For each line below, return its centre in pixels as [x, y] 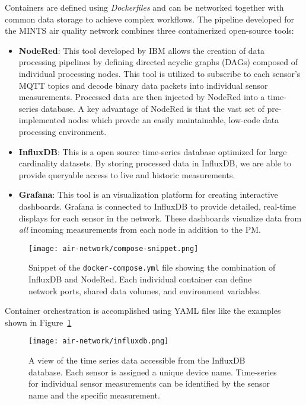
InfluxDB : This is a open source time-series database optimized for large [153, 151]
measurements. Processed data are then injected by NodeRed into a [142, 97]
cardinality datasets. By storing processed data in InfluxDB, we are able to [155, 163]
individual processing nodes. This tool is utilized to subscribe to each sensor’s [160, 73]
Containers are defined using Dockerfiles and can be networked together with [144, 7]
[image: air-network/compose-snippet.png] [114, 248]
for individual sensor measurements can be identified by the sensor [149, 383]
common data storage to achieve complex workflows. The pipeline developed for [149, 19]
